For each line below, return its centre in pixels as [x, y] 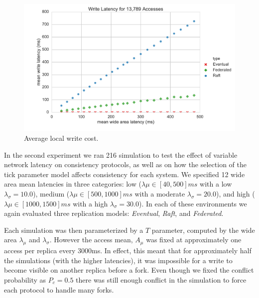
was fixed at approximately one [194, 240]
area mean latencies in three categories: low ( [73, 184]
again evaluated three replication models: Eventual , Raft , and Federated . [114, 213]
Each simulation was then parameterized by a [74, 230]
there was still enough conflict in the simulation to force [161, 279]
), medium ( [51, 194]
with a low [216, 184]
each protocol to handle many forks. [59, 289]
